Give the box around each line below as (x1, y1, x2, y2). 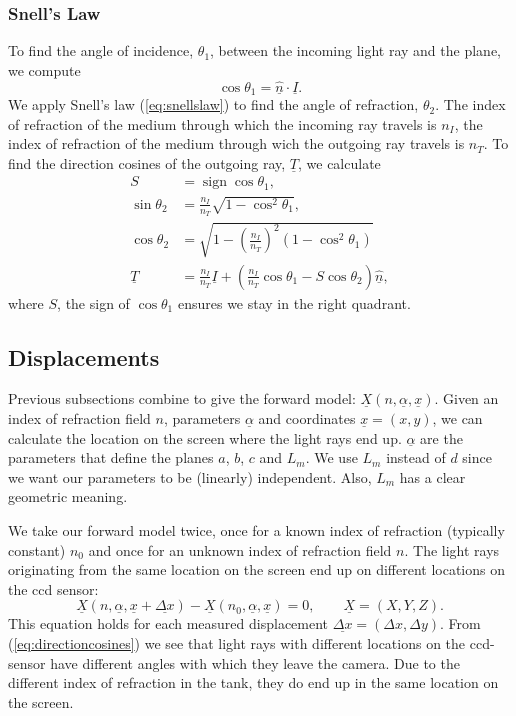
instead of (386, 447, 446, 468)
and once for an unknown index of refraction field (88, 539, 392, 560)
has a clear (399, 466, 466, 487)
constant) (8, 539, 66, 560)
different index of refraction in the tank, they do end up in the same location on (8, 672, 499, 693)
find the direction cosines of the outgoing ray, (8, 152, 286, 173)
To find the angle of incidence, (8, 40, 194, 61)
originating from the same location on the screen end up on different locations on (8, 559, 505, 580)
